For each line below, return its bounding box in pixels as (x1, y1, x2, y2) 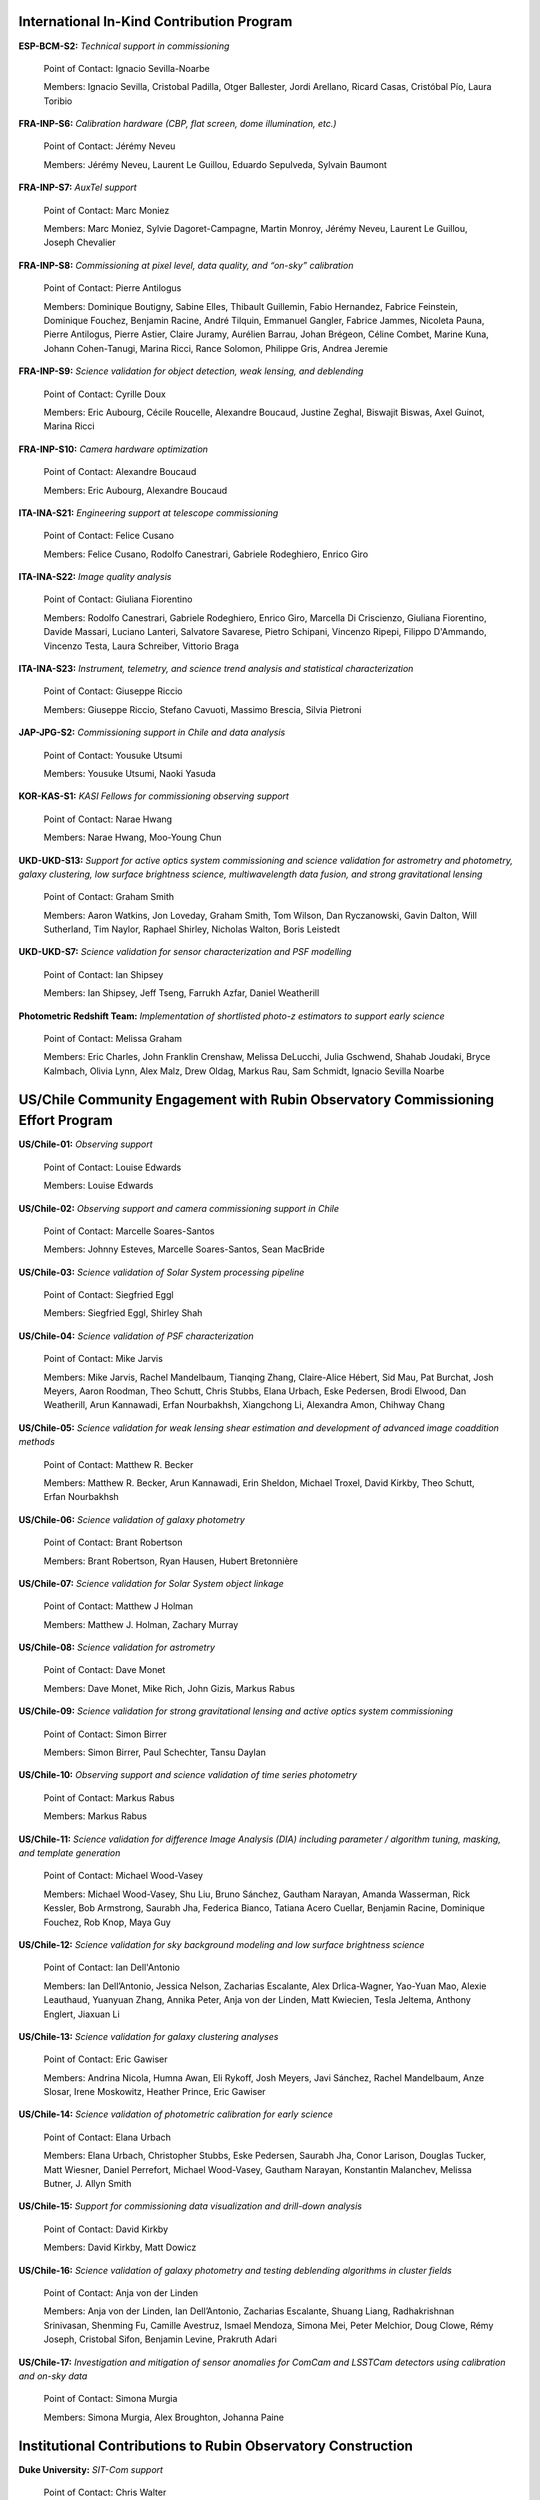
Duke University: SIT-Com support (18, 2463, 164, 2475)
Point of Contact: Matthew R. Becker (43, 1458, 194, 1470)
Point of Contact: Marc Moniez (43, 204, 170, 216)
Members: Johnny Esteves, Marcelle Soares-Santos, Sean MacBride (43, 1243, 325, 1255)
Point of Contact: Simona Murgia (43, 2393, 178, 2405)
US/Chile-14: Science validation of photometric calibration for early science (18, 2108, 334, 2120)
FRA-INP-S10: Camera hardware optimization (18, 443, 209, 455)
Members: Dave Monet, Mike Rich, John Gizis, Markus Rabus (43, 1682, 295, 1694)
